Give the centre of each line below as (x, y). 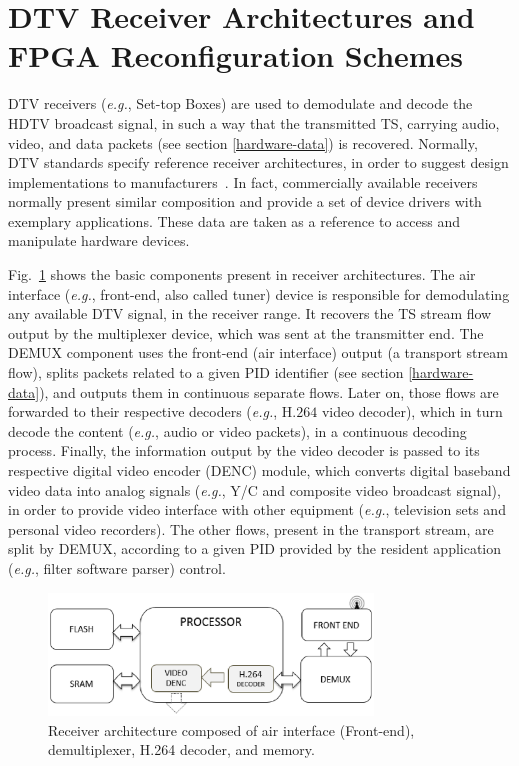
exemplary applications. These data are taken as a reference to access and (234, 220)
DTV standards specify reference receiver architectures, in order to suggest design (258, 162)
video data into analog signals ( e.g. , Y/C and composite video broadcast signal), (254, 489)
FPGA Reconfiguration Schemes (236, 55)
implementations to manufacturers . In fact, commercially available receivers (243, 181)
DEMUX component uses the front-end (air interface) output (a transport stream (258, 352)
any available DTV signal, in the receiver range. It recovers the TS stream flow (250, 313)
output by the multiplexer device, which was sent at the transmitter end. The (246, 332)
